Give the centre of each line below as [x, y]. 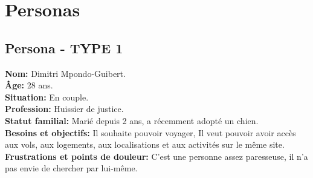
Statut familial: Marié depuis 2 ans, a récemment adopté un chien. [132, 120]
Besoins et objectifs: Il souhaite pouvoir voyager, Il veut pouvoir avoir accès [150, 132]
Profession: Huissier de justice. [64, 109]
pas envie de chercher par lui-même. [71, 168]
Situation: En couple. [47, 97]
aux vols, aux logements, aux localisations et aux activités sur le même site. [145, 144]
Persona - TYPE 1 [64, 48]
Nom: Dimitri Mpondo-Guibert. [65, 73]
